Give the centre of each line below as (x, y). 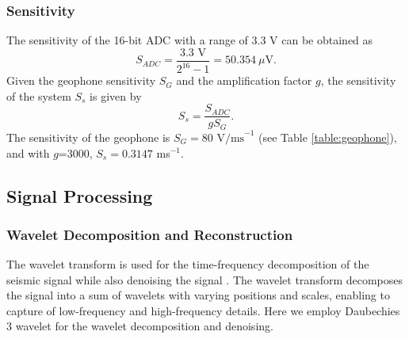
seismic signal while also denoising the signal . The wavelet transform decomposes (205, 279)
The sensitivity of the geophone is (88, 137)
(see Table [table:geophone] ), (328, 137)
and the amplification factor (244, 80)
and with (28, 152)
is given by (116, 95)
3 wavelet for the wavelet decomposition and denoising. (140, 326)
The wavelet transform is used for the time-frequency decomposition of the (188, 264)
